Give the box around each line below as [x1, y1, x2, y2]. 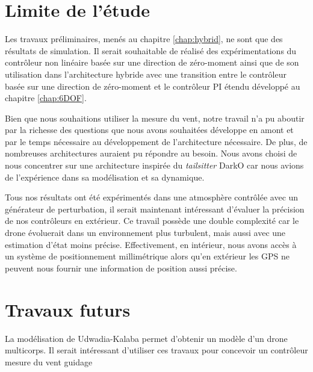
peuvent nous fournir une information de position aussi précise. [5, 261, 237, 274]
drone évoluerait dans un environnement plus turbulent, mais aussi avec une [5, 226, 286, 239]
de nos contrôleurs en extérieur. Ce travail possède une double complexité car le [5, 214, 299, 227]
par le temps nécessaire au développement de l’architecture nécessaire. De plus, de [5, 135, 308, 147]
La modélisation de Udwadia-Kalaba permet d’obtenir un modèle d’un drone [5, 332, 288, 344]
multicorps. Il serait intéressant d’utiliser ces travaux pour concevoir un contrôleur [5, 344, 308, 356]
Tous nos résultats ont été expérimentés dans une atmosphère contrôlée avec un [5, 191, 299, 203]
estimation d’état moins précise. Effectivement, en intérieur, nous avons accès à [5, 238, 297, 250]
